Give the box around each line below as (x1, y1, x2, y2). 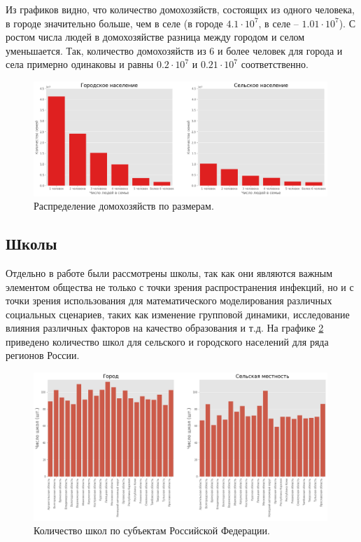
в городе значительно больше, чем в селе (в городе (6, 15, 223, 30)
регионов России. (6, 348, 80, 363)
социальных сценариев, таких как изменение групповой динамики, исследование (6, 306, 350, 321)
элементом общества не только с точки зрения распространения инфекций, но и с (6, 279, 354, 294)
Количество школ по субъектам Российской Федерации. (34, 523, 270, 538)
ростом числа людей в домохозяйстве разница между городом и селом (6, 29, 305, 44)
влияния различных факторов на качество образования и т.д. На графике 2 (6, 320, 324, 335)
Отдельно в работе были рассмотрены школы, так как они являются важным (6, 265, 333, 280)
